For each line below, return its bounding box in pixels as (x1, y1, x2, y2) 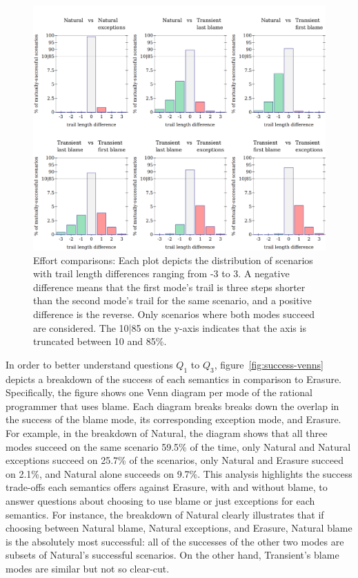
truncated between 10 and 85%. (33, 334, 167, 348)
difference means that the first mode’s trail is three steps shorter (33, 279, 306, 294)
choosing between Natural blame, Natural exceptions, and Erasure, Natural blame (6, 521, 352, 535)
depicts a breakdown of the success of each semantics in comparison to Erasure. (6, 371, 342, 386)
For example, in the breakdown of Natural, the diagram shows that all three (6, 425, 328, 440)
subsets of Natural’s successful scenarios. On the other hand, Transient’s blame (6, 548, 339, 562)
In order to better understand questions (6, 357, 173, 371)
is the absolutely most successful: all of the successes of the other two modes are (6, 534, 344, 548)
